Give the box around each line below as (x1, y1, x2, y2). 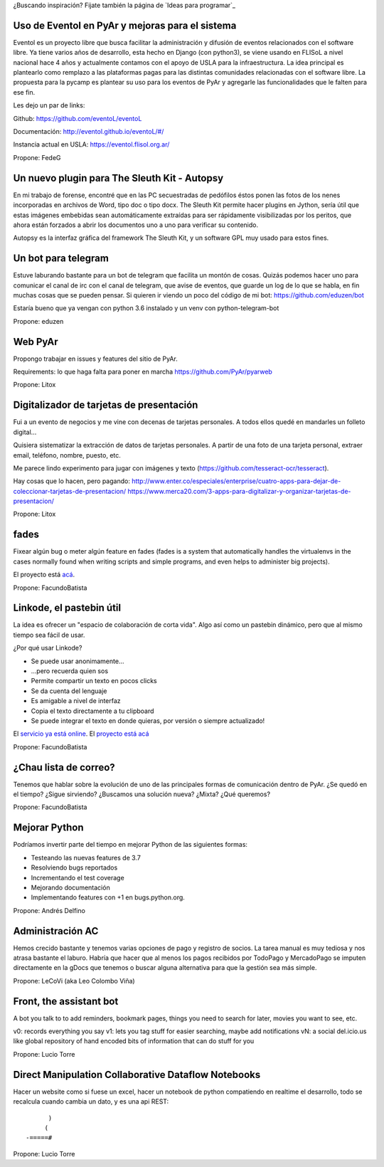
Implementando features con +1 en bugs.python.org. (31, 893, 185, 902)
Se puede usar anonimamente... (31, 657, 124, 665)
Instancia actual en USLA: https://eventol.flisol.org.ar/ (13, 140, 170, 149)
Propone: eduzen (13, 317, 64, 325)
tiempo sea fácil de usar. (13, 630, 85, 639)
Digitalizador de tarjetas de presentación (13, 399, 198, 411)
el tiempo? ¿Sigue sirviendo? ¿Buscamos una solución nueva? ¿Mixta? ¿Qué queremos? (13, 790, 270, 798)
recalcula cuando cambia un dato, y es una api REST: (13, 1097, 169, 1106)
